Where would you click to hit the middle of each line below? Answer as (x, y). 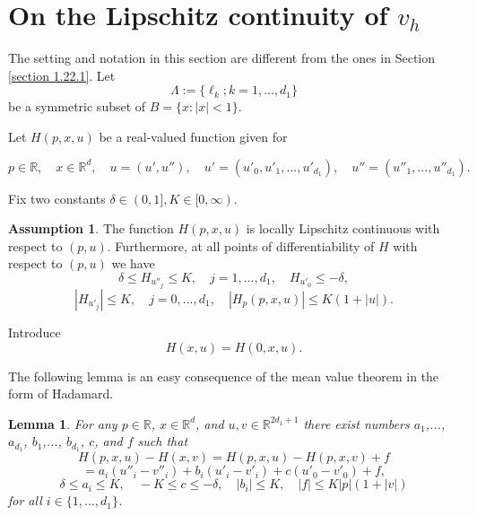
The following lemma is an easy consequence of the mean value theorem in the (224, 376)
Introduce (35, 332)
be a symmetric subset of (77, 106)
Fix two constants (57, 198)
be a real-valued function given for (193, 136)
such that (163, 441)
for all (25, 500)
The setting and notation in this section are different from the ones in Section (222, 58)
